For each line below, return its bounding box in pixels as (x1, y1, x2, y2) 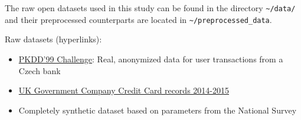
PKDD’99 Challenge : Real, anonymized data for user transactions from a (18, 52, 283, 65)
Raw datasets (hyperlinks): (5, 33, 102, 45)
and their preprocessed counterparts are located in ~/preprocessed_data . (5, 13, 272, 25)
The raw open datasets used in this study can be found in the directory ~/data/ (5, 2, 296, 14)
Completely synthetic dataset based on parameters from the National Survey (18, 104, 297, 116)
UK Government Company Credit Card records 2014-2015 (18, 84, 229, 96)
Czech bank (18, 64, 61, 76)
